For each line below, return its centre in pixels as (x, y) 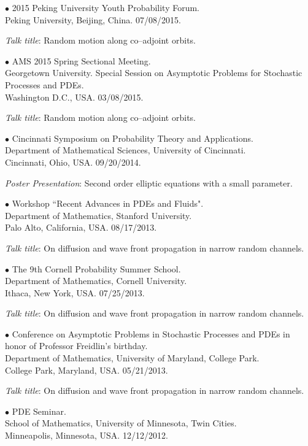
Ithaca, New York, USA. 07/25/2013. (75, 292)
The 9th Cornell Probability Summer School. (96, 268)
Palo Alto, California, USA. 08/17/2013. (81, 227)
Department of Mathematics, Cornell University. (96, 281)
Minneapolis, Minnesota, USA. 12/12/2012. (87, 435)
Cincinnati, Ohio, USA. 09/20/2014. (73, 162)
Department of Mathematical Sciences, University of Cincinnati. (125, 150)
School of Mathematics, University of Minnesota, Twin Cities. (121, 423)
